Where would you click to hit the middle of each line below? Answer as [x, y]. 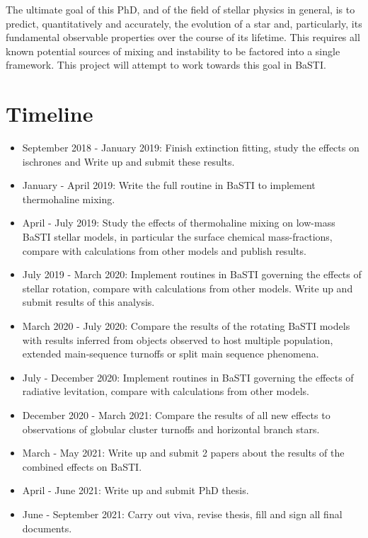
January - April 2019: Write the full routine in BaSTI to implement [169, 185]
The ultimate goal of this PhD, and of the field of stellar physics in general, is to [180, 9]
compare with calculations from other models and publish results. [164, 250]
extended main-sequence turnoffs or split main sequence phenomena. [171, 354]
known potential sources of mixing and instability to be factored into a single [173, 51]
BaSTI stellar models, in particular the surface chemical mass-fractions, [177, 237]
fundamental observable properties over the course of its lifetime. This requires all [183, 37]
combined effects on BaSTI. [82, 466]
